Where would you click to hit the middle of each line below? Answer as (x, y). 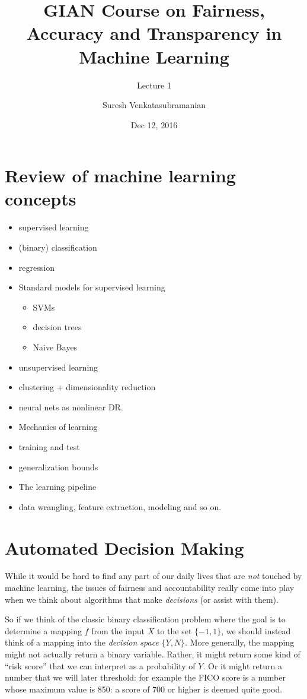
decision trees (57, 327)
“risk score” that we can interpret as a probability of (100, 665)
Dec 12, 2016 (154, 124)
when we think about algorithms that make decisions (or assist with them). (142, 599)
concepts (41, 199)
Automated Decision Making (124, 547)
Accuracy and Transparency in (154, 33)
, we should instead (256, 630)
